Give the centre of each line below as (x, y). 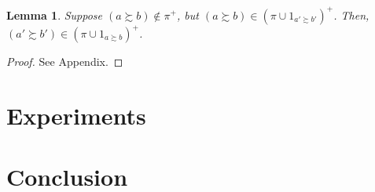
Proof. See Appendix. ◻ (65, 61)
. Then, (351, 14)
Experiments (76, 115)
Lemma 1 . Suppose (55, 14)
